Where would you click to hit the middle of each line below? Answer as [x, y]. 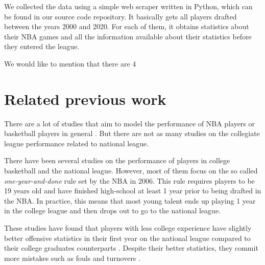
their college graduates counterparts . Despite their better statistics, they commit [131, 248]
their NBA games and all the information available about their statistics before [128, 36]
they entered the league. [42, 46]
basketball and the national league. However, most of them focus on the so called [131, 171]
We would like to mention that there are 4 [70, 63]
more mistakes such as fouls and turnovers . [72, 258]
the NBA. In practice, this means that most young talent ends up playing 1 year [130, 200]
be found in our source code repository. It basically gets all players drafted [121, 16]
